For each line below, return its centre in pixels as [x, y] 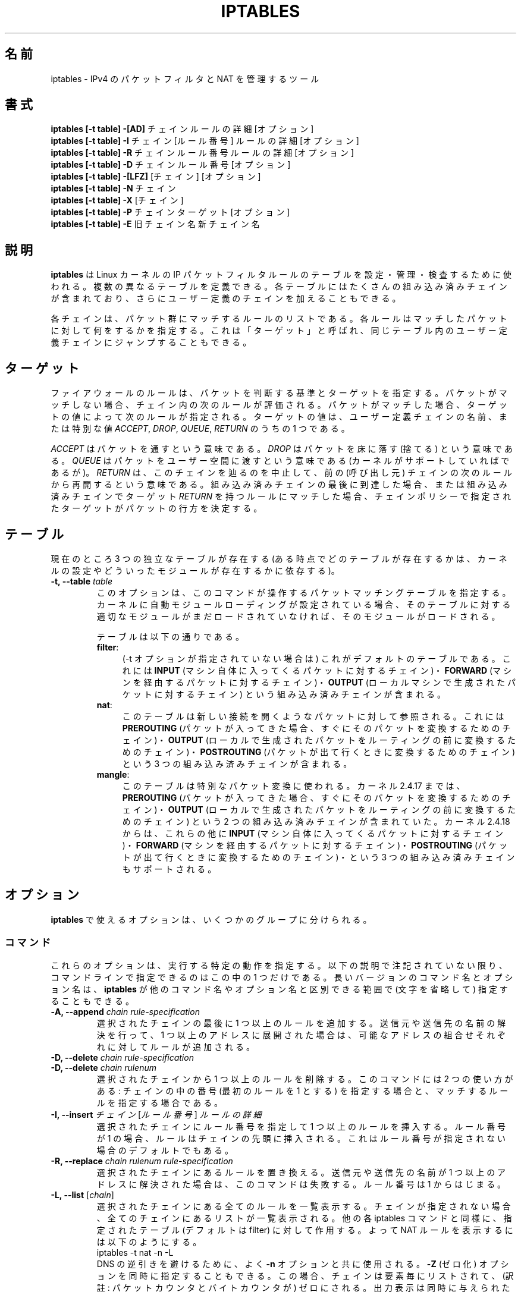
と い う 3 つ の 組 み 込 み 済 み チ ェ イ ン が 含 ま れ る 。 [237, 763]
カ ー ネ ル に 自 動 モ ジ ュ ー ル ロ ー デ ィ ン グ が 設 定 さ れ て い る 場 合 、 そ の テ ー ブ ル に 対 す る [304, 604]
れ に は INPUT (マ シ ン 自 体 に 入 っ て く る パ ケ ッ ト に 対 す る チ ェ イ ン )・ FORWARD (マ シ [317, 670]
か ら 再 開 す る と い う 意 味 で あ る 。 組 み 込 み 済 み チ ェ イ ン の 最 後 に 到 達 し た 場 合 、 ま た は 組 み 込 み [279, 485]
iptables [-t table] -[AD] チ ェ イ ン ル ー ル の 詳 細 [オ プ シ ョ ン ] [182, 129]
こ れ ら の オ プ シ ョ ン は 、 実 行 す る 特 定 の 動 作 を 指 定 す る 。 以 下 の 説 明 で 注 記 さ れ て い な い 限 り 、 [279, 965]
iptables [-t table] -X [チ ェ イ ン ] [117, 200]
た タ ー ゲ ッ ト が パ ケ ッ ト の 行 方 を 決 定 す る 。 [156, 508]
